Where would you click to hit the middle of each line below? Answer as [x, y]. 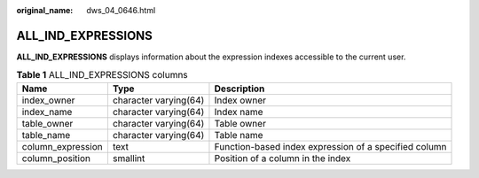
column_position [56, 158]
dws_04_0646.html [121, 10]
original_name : [45, 10]
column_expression [62, 146]
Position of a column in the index [283, 158]
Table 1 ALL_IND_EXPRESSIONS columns [102, 75]
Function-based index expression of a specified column [330, 146]
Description [239, 89]
